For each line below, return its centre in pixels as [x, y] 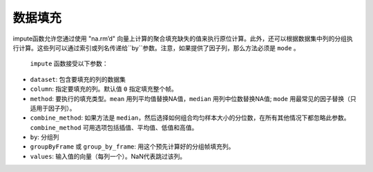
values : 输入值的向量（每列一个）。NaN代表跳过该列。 [108, 156]
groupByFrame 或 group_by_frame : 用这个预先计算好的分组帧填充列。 [132, 147]
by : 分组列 [45, 137]
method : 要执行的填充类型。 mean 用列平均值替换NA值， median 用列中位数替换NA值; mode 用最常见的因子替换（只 [193, 98]
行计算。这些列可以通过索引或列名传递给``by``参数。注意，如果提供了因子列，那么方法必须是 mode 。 [156, 47]
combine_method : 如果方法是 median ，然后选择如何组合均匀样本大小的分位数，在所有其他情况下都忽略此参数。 [190, 118]
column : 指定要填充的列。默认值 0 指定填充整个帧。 [104, 89]
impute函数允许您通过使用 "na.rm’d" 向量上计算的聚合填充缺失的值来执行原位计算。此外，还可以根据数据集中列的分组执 [183, 39]
